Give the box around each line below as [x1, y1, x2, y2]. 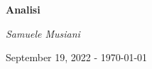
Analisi [6, 2, 40, 16]
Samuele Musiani [6, 26, 80, 41]
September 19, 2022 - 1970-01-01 [6, 50, 148, 65]
